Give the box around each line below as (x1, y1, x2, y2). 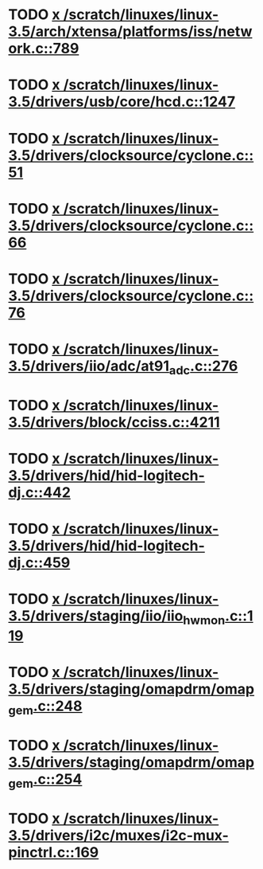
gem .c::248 (8, 697, 83, 718)
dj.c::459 (8, 554, 71, 572)
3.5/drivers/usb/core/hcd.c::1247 (8, 93, 236, 111)
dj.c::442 (8, 483, 72, 502)
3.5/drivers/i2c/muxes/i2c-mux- (8, 826, 229, 844)
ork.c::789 (8, 40, 79, 57)
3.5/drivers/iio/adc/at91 (8, 357, 169, 375)
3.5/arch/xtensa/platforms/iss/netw (8, 22, 253, 41)
